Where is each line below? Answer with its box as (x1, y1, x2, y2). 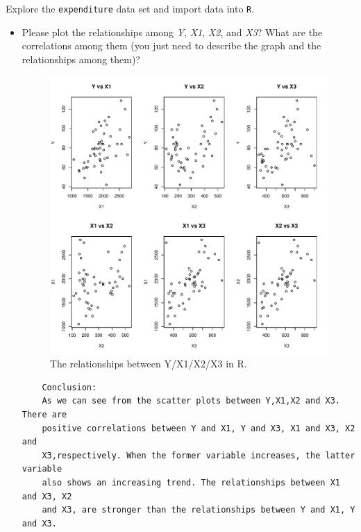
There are (22, 410, 67, 420)
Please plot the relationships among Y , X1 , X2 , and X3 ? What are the (22, 24, 323, 39)
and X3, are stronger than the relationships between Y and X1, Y (42, 505, 355, 515)
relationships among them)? (22, 51, 140, 66)
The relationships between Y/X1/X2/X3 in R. (49, 356, 247, 371)
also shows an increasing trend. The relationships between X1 (42, 477, 340, 488)
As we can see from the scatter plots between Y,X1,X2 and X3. (42, 396, 340, 406)
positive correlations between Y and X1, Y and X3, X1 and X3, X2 (42, 423, 355, 433)
